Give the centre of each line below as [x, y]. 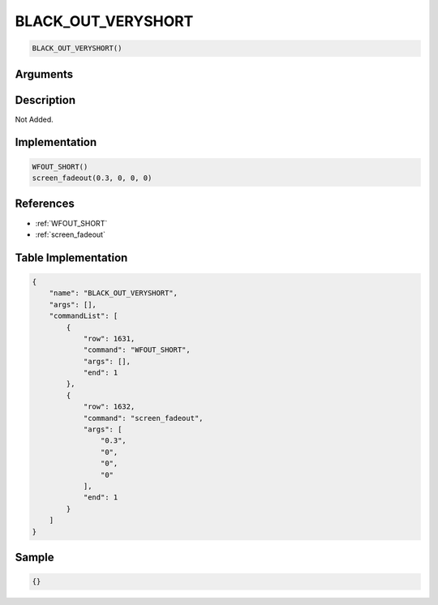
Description [45, 100]
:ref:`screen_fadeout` [70, 234]
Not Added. [34, 119]
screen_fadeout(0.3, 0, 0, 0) [92, 178]
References [45, 204]
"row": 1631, [109, 338]
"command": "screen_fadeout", [143, 418]
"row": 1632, [109, 407]
